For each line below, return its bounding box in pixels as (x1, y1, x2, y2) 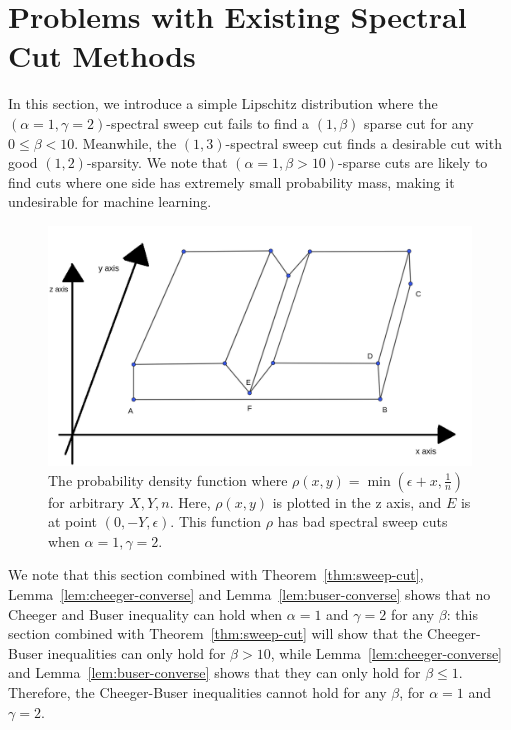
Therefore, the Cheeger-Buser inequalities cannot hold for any (8, 681, 387, 702)
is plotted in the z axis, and (272, 491, 442, 512)
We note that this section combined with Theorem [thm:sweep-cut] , (8, 564, 424, 585)
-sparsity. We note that (86, 152, 228, 173)
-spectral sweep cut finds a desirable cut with (225, 132, 502, 153)
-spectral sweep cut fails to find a (106, 112, 310, 133)
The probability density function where (48, 469, 288, 490)
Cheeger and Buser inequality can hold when (8, 603, 283, 624)
